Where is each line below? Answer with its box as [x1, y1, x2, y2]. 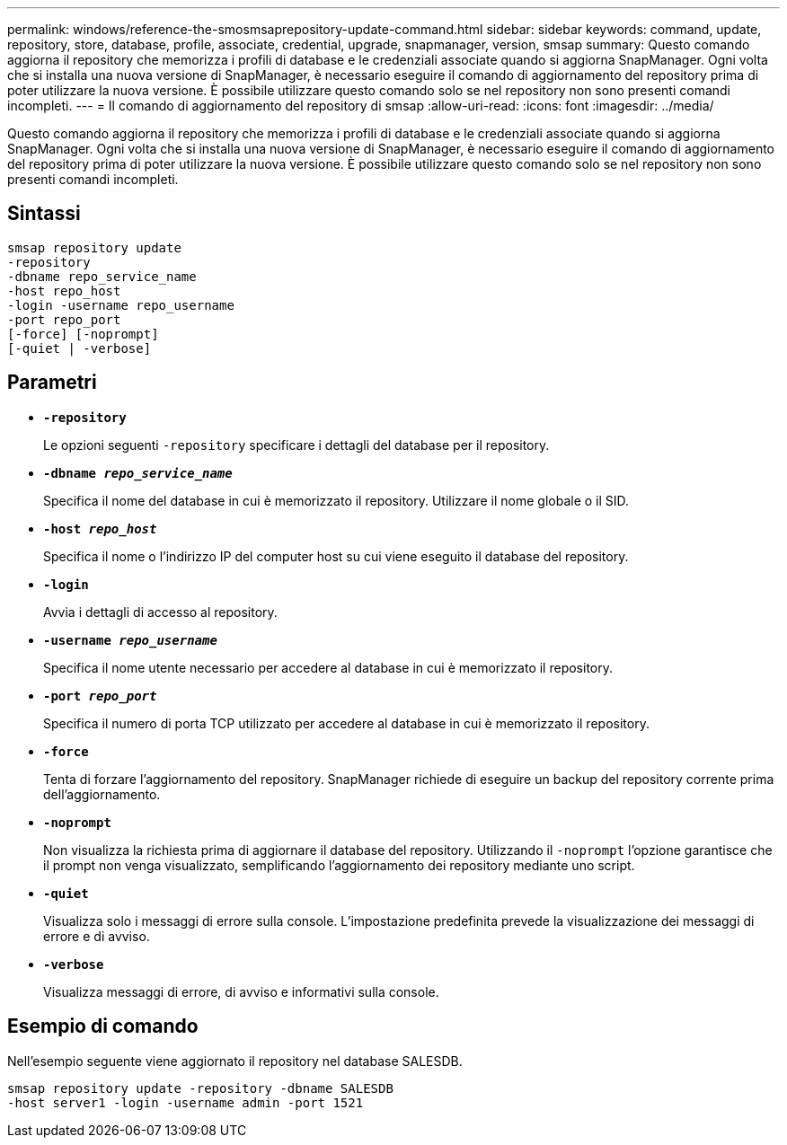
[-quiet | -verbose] [7, 340, 152, 356]
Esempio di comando [7, 1015, 199, 1038]
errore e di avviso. [43, 928, 150, 944]
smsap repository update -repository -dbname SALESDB [7, 1080, 393, 1096]
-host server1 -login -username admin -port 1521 [7, 1095, 364, 1110]
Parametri [7, 371, 97, 394]
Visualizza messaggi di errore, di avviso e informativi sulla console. [43, 983, 439, 1000]
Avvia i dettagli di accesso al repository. [43, 603, 278, 620]
